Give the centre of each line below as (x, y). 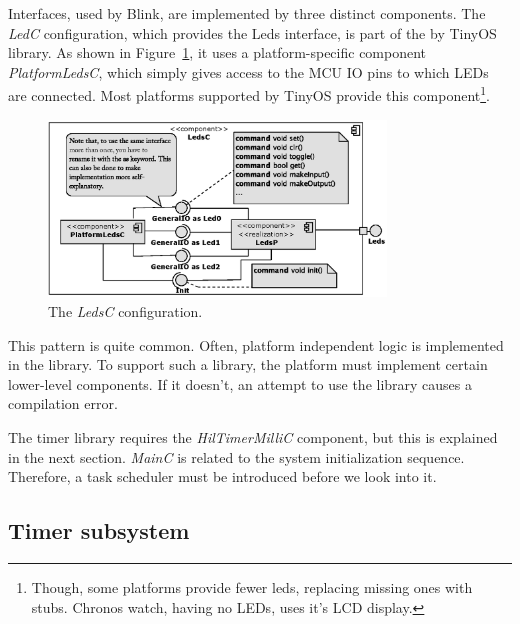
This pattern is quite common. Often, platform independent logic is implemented (256, 344)
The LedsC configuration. (125, 311)
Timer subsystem (99, 530)
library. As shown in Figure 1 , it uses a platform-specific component (217, 52)
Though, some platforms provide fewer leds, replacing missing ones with (252, 587)
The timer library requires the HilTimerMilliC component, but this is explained (253, 437)
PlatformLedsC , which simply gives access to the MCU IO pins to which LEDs (248, 71)
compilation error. (63, 403)
